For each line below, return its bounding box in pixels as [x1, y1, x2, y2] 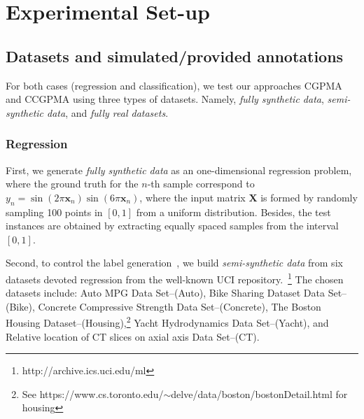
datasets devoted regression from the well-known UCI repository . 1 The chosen [6, 269, 344, 286]
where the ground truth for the [6, 176, 139, 191]
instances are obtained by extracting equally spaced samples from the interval [6, 218, 339, 233]
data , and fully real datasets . [47, 105, 169, 120]
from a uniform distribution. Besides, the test [136, 204, 331, 219]
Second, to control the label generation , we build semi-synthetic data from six [6, 255, 343, 270]
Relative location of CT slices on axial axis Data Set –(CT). [6, 329, 260, 343]
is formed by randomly [260, 190, 358, 204]
